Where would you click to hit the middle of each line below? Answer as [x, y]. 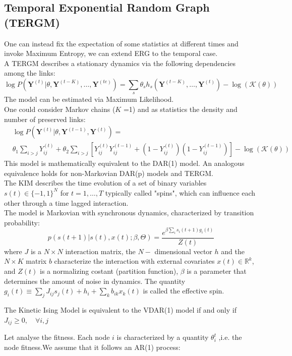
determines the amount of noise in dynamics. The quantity [95, 281]
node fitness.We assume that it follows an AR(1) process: [92, 347]
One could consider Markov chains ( [60, 109]
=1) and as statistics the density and [180, 109]
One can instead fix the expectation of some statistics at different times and [121, 43]
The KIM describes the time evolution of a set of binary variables [105, 183]
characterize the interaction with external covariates [134, 261]
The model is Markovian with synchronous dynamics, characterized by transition [129, 213]
